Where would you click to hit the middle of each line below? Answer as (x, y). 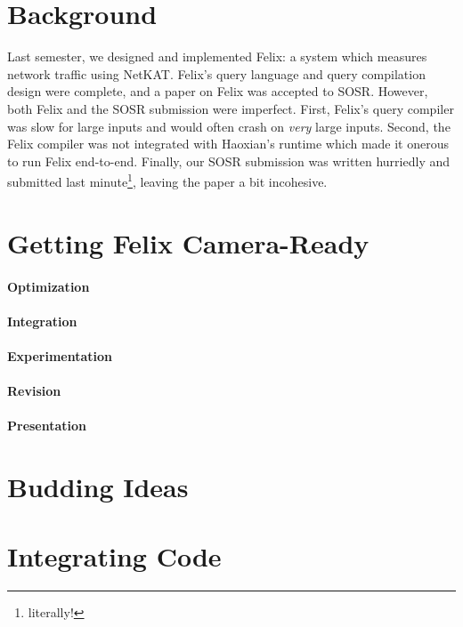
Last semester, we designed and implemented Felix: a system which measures (217, 56)
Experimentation (60, 355)
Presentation (47, 426)
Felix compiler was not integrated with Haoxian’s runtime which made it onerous (228, 144)
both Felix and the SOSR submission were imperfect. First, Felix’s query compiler (231, 108)
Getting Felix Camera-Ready (188, 242)
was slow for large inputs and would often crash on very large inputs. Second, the (229, 126)
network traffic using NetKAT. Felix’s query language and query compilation (216, 73)
